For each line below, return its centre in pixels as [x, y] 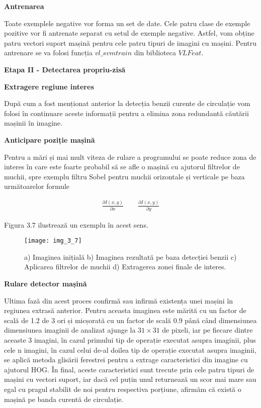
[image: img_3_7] [53, 241]
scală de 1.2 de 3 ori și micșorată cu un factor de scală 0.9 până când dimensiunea [130, 320]
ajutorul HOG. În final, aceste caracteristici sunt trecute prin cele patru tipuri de [129, 369]
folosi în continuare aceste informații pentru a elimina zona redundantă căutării [126, 113]
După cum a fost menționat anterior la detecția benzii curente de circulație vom [127, 103]
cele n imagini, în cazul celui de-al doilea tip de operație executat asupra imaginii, [130, 349]
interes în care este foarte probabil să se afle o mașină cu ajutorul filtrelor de [122, 167]
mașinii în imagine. [33, 123]
